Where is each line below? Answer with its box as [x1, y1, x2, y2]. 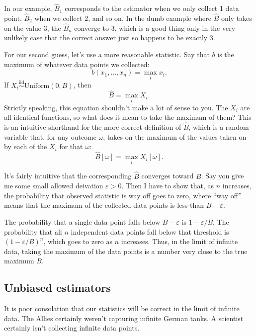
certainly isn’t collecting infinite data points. [4, 323, 140, 333]
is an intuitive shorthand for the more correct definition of [4, 122, 181, 132]
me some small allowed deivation [4, 180, 103, 191]
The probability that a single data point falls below [4, 216, 161, 227]
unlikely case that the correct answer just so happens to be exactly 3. [4, 32, 215, 43]
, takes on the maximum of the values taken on [103, 131, 247, 142]
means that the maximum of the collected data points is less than [4, 200, 204, 210]
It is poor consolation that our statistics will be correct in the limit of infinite [4, 303, 240, 314]
